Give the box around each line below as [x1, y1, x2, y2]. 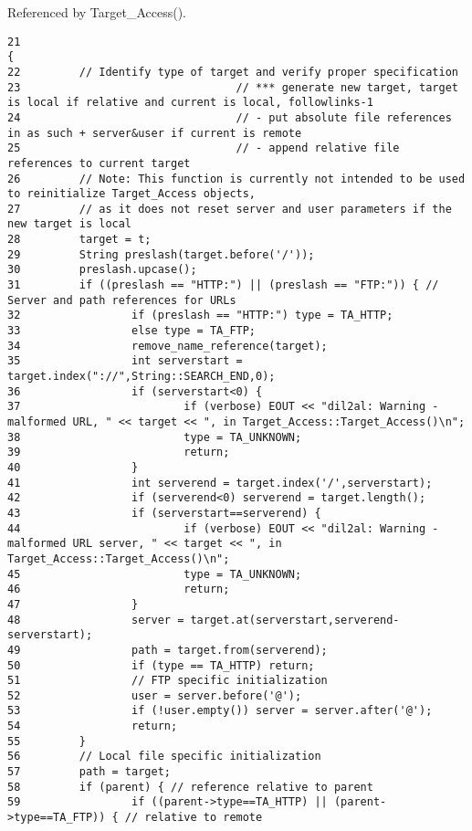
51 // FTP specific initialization [7, 674, 328, 688]
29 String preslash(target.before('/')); [7, 247, 315, 261]
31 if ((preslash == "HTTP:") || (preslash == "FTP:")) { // [7, 279, 439, 292]
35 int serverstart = [7, 354, 243, 368]
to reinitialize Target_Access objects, [7, 187, 257, 201]
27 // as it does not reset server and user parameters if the [7, 202, 452, 216]
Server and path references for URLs [7, 293, 236, 307]
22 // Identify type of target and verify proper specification [7, 65, 458, 79]
